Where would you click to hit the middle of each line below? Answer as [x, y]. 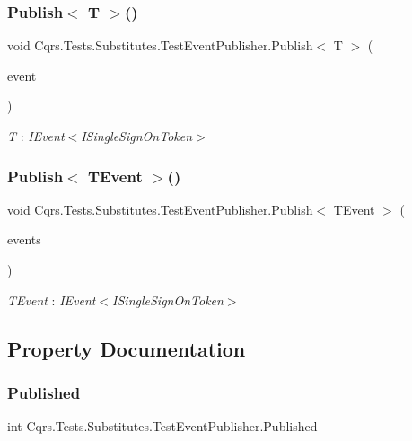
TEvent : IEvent [52, 300]
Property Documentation [127, 348]
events [24, 239]
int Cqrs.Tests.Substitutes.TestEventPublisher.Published [162, 426]
